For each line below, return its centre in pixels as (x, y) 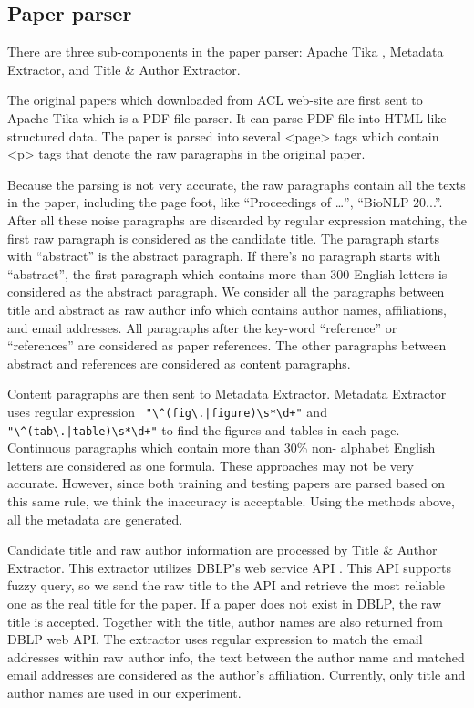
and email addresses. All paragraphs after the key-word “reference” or (202, 327)
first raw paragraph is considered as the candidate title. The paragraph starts (224, 238)
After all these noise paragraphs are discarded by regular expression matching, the (237, 219)
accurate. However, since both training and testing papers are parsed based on (227, 483)
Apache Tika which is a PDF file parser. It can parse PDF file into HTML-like (227, 117)
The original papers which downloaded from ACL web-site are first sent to (215, 100)
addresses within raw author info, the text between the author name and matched (236, 656)
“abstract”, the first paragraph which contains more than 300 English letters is (227, 273)
